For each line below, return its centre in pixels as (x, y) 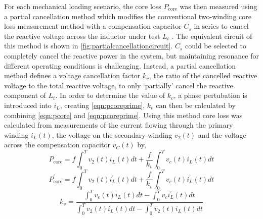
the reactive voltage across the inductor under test (82, 36)
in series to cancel (221, 26)
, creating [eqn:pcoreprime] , (102, 105)
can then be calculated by (196, 105)
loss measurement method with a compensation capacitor (93, 26)
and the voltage (222, 134)
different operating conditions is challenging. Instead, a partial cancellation (120, 65)
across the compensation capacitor (57, 145)
